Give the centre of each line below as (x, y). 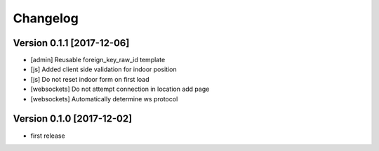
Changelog (46, 18)
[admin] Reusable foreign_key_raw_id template (98, 60)
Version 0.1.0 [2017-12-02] (73, 119)
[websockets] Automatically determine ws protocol (104, 99)
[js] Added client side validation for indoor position (104, 69)
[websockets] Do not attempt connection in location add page (120, 89)
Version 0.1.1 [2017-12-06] (71, 43)
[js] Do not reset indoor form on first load (90, 79)
